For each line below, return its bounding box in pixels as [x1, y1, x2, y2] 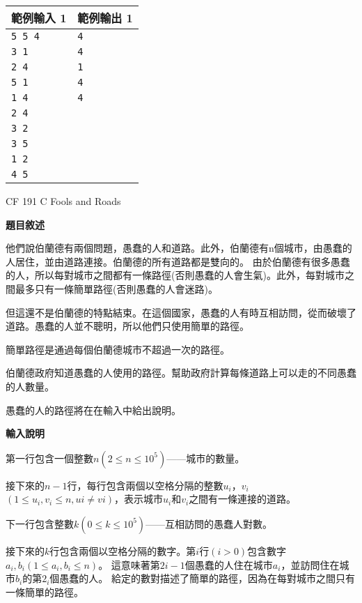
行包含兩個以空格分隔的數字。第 [49, 543, 196, 558]
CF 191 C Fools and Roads [6, 194, 121, 208]
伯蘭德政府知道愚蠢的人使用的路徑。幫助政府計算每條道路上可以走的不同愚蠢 [6, 365, 356, 380]
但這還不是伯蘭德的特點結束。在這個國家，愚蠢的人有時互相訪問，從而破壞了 [6, 305, 356, 319]
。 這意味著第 [98, 557, 160, 572]
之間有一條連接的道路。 [189, 491, 297, 506]
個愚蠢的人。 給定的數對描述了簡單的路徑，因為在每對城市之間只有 [49, 571, 356, 586]
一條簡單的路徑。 [6, 584, 84, 599]
